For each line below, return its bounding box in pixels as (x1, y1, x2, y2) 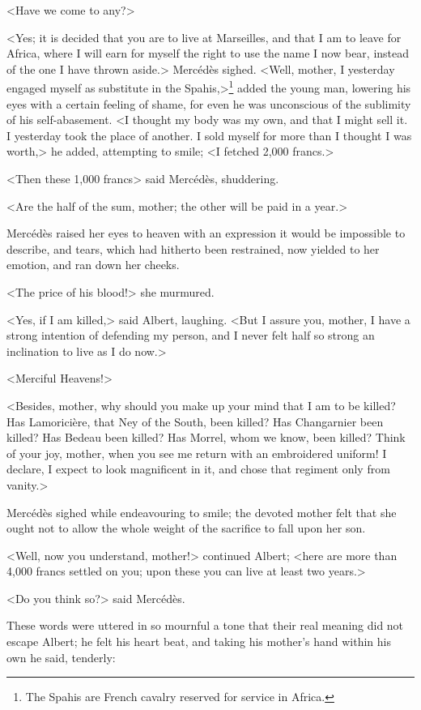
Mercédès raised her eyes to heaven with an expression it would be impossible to (6, 225, 406, 242)
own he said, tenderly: (6, 648, 116, 665)
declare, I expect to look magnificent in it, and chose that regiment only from (6, 460, 390, 477)
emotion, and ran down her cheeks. (6, 256, 180, 273)
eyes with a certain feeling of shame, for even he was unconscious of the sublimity (6, 95, 411, 112)
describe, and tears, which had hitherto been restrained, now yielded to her (6, 240, 380, 257)
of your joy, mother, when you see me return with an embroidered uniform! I (6, 444, 387, 461)
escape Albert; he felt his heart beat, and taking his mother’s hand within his (6, 633, 391, 650)
